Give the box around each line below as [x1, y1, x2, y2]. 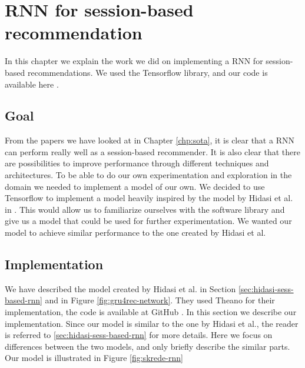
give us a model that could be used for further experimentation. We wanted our [5, 215, 292, 227]
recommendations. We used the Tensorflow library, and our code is [27, 66, 268, 78]
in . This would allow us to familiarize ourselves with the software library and [5, 203, 285, 215]
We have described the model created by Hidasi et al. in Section [5, 282, 236, 295]
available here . [5, 78, 59, 90]
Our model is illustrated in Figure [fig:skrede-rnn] [5, 352, 183, 364]
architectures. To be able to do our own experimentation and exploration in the [5, 169, 292, 181]
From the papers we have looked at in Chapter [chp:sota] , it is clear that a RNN [5, 134, 294, 146]
